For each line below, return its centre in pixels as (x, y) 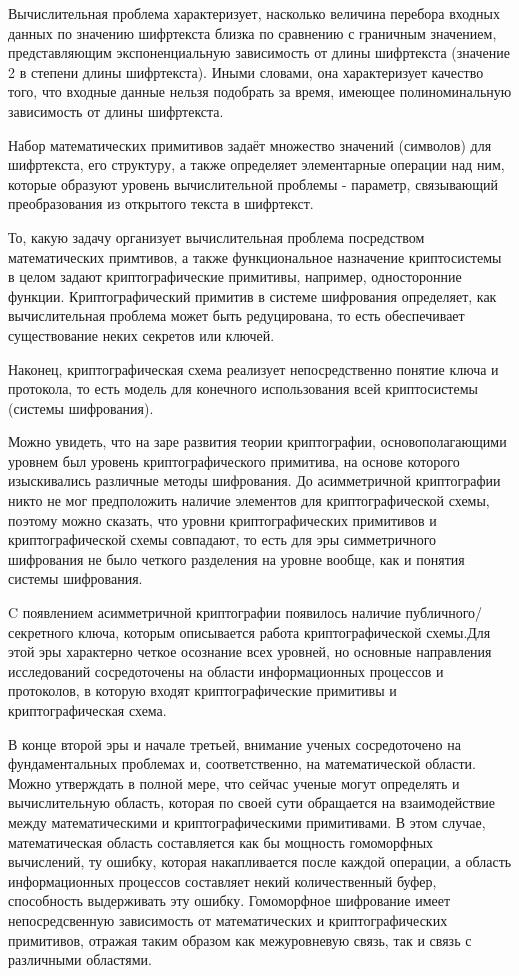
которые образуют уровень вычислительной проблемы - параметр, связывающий (253, 183)
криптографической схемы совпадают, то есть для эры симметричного (222, 539)
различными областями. (80, 959)
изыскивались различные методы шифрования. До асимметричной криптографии (254, 480)
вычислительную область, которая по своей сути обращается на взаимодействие (251, 802)
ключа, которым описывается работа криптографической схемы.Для (284, 631)
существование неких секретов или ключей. (141, 334)
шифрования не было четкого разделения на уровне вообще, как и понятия (236, 558)
